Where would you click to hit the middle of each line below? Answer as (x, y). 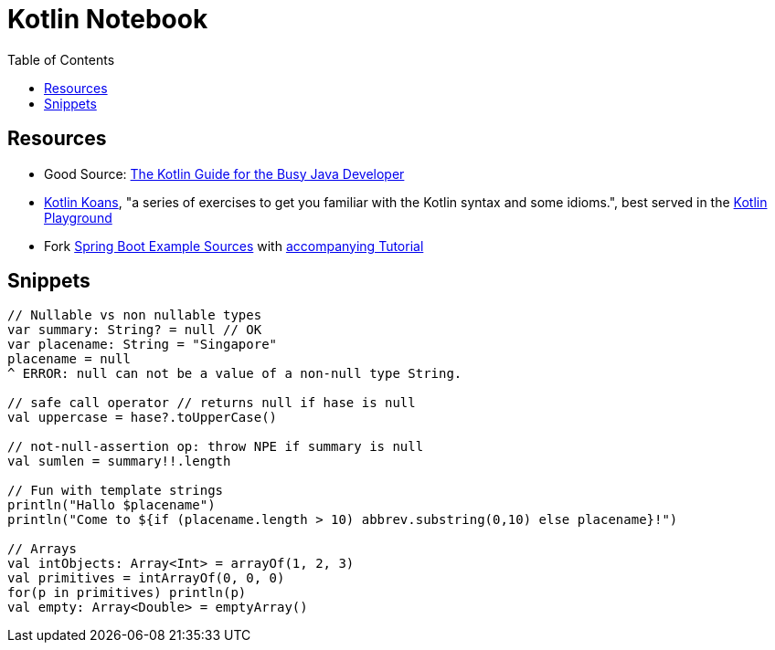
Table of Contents (61, 59)
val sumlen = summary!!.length (119, 461)
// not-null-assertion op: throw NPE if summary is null (216, 447)
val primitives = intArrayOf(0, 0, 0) (146, 578)
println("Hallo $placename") (111, 505)
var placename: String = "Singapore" (143, 345)
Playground (78, 217)
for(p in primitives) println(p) (127, 593)
